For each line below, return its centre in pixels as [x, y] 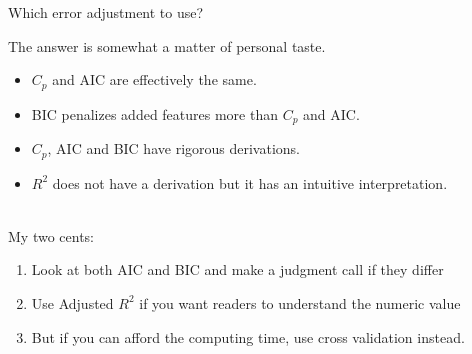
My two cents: [51, 235]
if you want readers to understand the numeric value [300, 302]
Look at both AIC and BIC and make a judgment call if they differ [237, 269]
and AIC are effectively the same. [154, 79]
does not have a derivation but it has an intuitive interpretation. [250, 182]
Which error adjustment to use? [106, 12]
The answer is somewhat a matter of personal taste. [167, 45]
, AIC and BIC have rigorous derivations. [173, 148]
